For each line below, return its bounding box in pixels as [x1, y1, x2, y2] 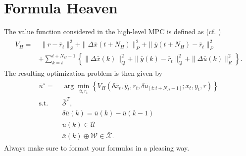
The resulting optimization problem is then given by [4, 68, 162, 78]
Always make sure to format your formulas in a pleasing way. [4, 143, 190, 153]
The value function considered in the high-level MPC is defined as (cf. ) [4, 26, 221, 37]
